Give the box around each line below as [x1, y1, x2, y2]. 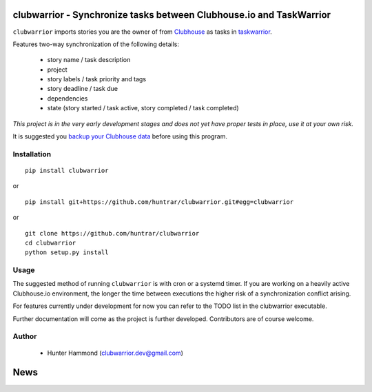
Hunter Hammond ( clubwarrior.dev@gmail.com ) [47, 349, 184, 357]
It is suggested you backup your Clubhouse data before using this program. [12, 132, 227, 141]
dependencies [47, 94, 88, 103]
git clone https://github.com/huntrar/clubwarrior [25, 229, 200, 237]
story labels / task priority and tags [47, 75, 147, 83]
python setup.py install [25, 249, 109, 256]
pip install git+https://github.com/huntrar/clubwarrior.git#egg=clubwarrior [25, 198, 294, 206]
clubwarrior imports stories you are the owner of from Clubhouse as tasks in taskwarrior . [12, 28, 272, 36]
